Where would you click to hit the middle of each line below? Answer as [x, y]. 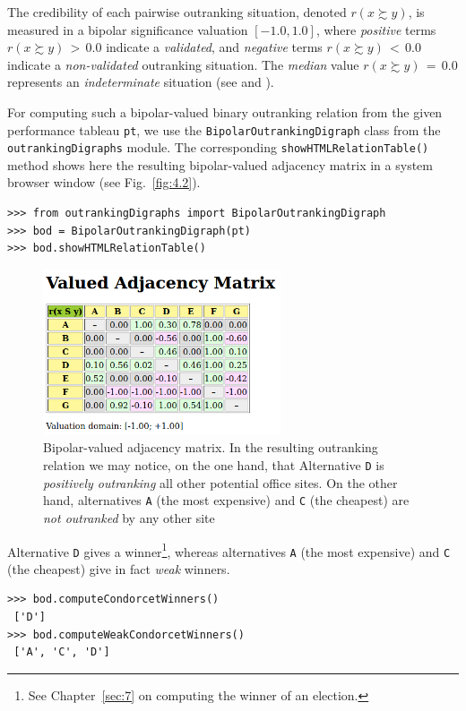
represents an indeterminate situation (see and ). [141, 82]
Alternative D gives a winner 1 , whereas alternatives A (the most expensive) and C [229, 550]
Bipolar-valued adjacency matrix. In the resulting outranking [211, 447]
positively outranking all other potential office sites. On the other [220, 482]
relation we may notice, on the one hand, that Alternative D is [214, 465]
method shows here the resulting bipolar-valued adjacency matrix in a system [220, 164]
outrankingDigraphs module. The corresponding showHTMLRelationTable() [218, 147]
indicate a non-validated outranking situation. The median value [183, 64]
